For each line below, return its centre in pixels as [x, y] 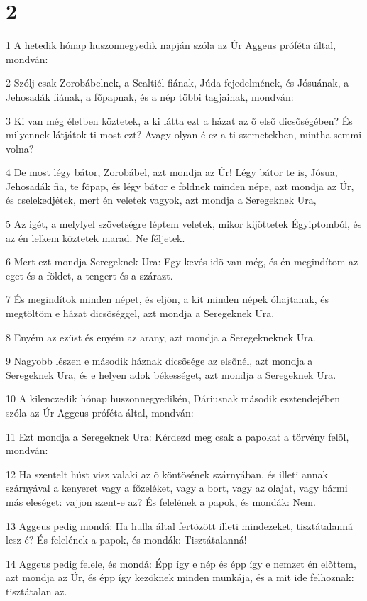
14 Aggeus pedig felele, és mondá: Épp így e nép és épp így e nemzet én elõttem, [181, 563]
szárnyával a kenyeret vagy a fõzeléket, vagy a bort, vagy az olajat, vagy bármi [177, 488]
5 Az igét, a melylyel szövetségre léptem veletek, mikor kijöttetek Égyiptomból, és [184, 224]
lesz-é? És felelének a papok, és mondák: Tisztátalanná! [126, 540]
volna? [20, 148]
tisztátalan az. [37, 591]
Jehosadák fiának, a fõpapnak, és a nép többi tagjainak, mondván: [150, 96]
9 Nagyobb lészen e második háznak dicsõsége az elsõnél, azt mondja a [159, 361]
